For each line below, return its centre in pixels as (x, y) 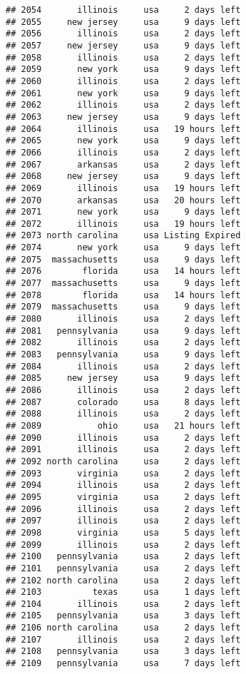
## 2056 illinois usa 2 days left (123, 34)
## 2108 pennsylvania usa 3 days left (123, 652)
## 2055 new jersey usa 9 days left (123, 22)
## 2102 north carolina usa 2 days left (123, 580)
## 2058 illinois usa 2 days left (123, 57)
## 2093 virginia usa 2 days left (123, 473)
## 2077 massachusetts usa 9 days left (123, 284)
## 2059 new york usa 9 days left (123, 70)
